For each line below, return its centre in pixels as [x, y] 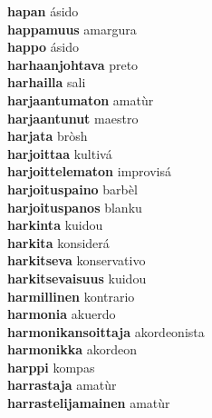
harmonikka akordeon [72, 349]
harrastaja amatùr [62, 385]
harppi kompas [51, 367]
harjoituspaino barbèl [72, 189]
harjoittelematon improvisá [89, 171]
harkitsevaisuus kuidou [77, 278]
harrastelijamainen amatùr [89, 403]
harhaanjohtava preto [73, 64]
